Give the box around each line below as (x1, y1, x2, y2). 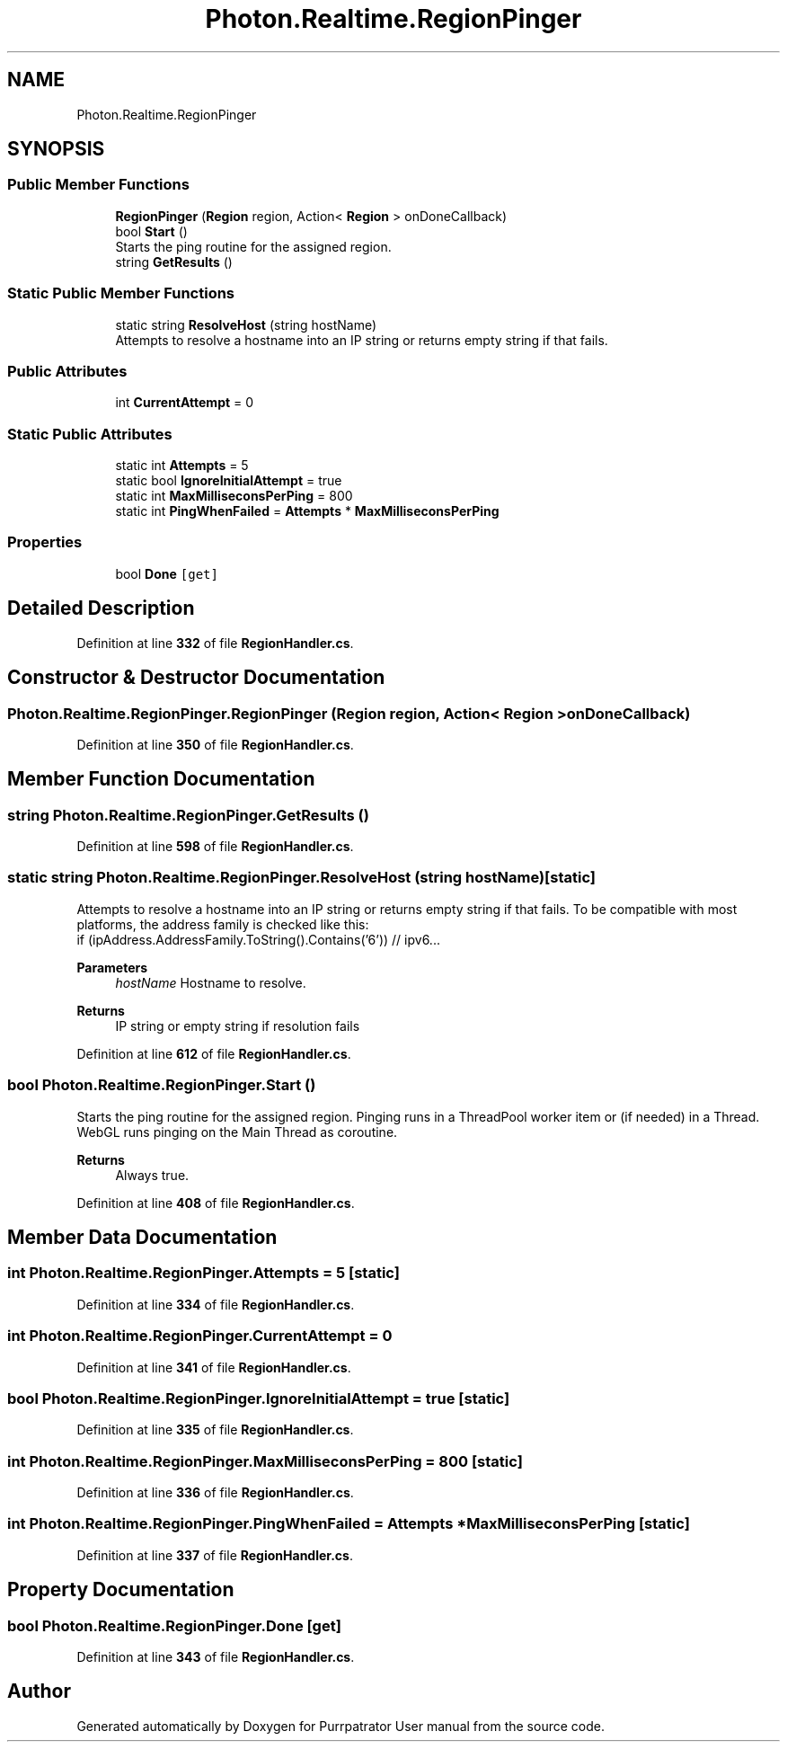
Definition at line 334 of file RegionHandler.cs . (76, 1296, 355, 1312)
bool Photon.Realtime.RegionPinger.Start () (7, 1076, 316, 1095)
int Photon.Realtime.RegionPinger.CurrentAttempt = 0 (7, 1327, 393, 1345)
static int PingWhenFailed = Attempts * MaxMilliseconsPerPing (115, 503, 500, 519)
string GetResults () (115, 253, 233, 270)
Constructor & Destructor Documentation (7, 666, 385, 689)
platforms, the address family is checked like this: (76, 916, 369, 932)
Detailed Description (7, 597, 195, 620)
